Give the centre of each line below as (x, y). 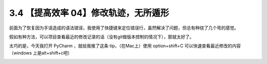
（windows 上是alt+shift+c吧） (41, 53)
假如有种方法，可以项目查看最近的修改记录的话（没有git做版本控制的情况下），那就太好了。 (102, 37)
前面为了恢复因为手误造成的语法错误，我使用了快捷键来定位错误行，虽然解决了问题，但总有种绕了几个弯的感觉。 (124, 28)
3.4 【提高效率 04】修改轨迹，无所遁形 (89, 13)
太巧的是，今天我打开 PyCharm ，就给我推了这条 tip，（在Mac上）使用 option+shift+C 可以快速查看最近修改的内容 (125, 46)
